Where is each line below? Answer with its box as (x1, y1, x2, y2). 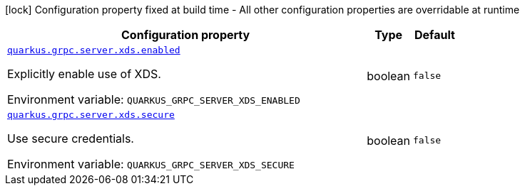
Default (414, 28, 455, 42)
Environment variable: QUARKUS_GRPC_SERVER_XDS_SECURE (7, 157, 295, 171)
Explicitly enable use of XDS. (7, 67, 161, 81)
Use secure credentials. (7, 131, 134, 146)
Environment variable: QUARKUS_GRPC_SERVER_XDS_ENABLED (7, 92, 300, 107)
